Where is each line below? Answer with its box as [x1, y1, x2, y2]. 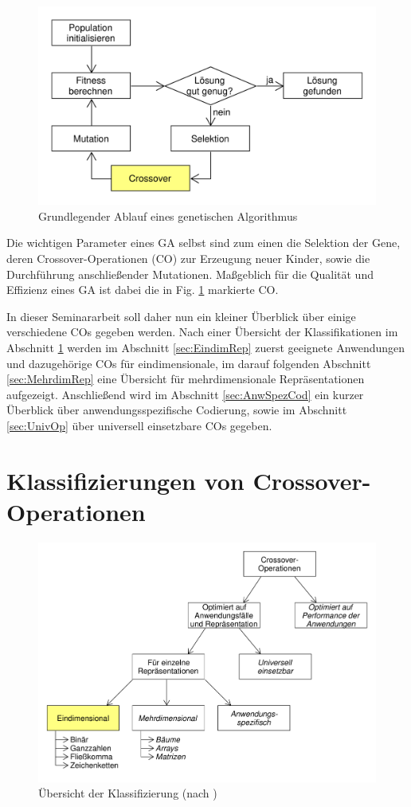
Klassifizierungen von [6, 464, 245, 496]
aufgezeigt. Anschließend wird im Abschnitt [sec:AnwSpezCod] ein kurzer [6, 386, 364, 402]
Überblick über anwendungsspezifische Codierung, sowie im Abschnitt [6, 402, 347, 418]
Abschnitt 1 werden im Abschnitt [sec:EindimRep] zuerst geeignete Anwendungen [6, 339, 405, 356]
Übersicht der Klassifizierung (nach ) [38, 785, 217, 801]
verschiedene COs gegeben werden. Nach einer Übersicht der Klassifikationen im [6, 323, 398, 340]
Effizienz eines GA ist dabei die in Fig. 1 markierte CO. [6, 281, 279, 298]
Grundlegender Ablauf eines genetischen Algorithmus [38, 207, 298, 224]
